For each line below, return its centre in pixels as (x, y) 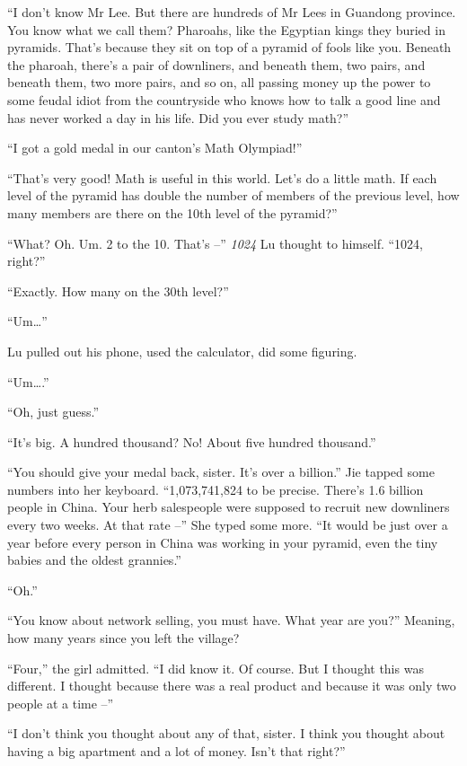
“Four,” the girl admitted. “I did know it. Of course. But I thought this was (216, 668)
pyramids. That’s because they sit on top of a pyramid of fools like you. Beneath (229, 47)
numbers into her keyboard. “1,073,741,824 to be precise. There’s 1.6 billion (216, 489)
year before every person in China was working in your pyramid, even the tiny (223, 542)
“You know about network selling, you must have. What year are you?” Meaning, (231, 620)
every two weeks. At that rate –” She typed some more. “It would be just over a (228, 525)
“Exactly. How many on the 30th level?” (118, 291)
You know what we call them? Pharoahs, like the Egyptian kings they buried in (226, 29)
